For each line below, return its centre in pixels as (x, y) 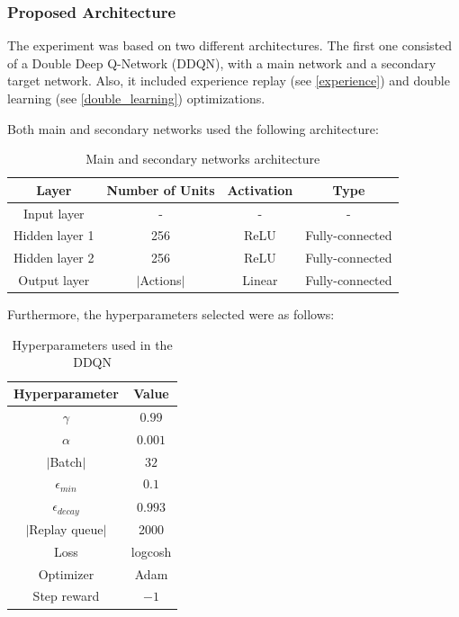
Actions (161, 280)
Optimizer (66, 573)
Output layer (54, 280)
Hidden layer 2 (54, 258)
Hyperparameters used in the (92, 344)
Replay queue (66, 528)
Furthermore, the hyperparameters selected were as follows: (171, 314)
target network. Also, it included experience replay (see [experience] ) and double (229, 80)
